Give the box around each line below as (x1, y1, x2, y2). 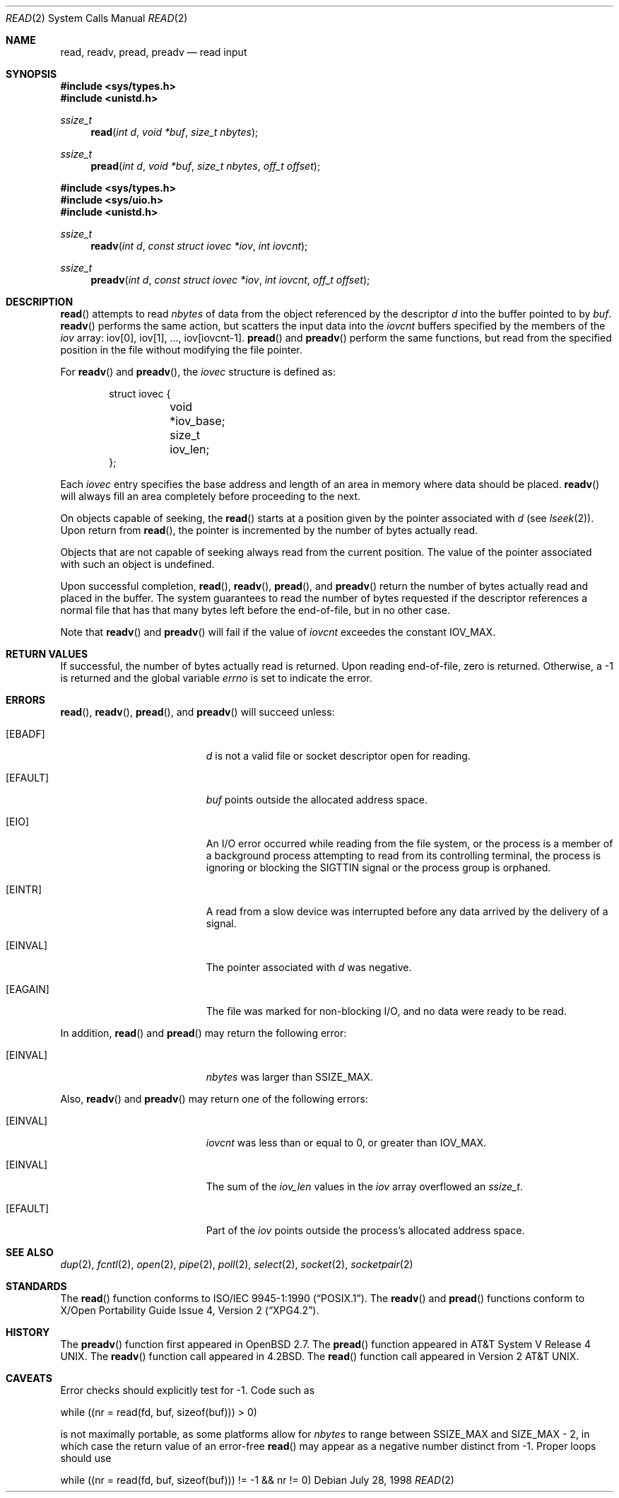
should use (60, 1452, 112, 1464)
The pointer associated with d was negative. (206, 961, 412, 973)
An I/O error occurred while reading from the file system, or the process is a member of (206, 837, 613, 849)
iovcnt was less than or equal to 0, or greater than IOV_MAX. (206, 1137, 487, 1149)
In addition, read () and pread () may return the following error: (60, 1027, 347, 1039)
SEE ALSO (6, 1246, 54, 1258)
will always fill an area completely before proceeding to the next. (60, 490, 361, 502)
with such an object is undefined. (60, 558, 215, 570)
